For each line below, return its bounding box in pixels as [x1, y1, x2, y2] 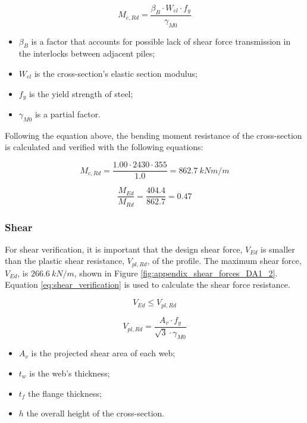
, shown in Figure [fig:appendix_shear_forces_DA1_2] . [74, 266, 278, 279]
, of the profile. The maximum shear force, [147, 254, 302, 267]
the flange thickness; [28, 387, 102, 399]
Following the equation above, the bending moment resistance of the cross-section [5, 129, 302, 141]
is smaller [260, 242, 295, 255]
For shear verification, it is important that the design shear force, [5, 242, 243, 255]
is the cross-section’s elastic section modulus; [34, 67, 198, 80]
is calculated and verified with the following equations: [5, 141, 203, 153]
